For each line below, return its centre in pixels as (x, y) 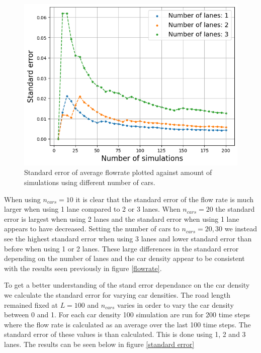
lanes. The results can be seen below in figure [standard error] (99, 344)
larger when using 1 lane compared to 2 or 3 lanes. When (92, 209)
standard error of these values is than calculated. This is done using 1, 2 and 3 (125, 334)
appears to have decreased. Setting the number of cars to (92, 229)
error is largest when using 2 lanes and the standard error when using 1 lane (122, 218)
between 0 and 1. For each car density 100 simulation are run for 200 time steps (127, 315)
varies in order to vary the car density (176, 304)
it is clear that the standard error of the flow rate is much (165, 199)
